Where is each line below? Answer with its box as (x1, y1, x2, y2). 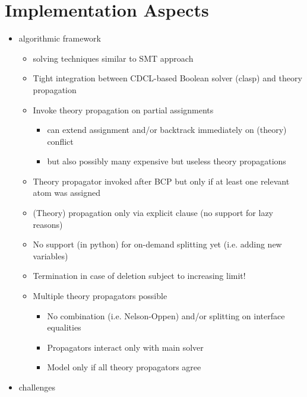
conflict (47, 135, 74, 147)
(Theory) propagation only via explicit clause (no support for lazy (33, 207, 274, 219)
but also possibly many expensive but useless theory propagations (47, 155, 286, 167)
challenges (18, 381, 55, 393)
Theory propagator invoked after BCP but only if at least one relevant (33, 174, 290, 187)
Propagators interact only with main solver (47, 341, 204, 353)
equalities (47, 321, 81, 334)
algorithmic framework (18, 32, 101, 45)
